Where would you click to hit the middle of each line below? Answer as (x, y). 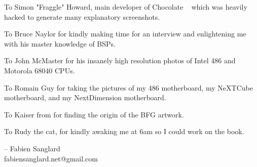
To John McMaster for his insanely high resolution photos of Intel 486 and (120, 60)
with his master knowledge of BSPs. (60, 43)
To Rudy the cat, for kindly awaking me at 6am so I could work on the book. (124, 131)
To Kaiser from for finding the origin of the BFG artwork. (94, 114)
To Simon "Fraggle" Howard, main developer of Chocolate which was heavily (126, 7)
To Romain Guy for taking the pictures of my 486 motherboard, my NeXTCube (128, 87)
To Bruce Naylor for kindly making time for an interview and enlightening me (125, 34)
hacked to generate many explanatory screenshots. (82, 16)
